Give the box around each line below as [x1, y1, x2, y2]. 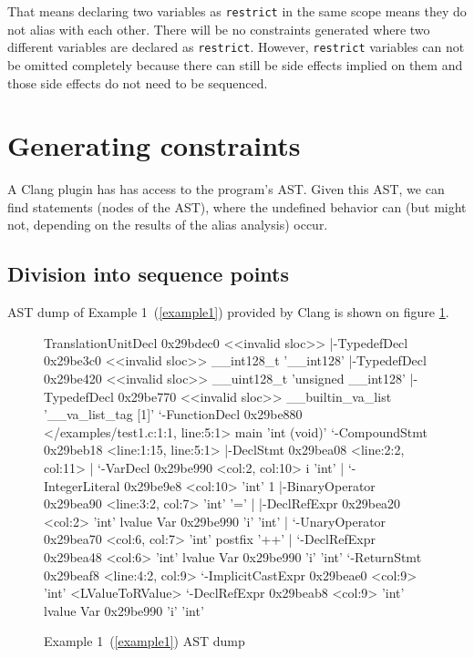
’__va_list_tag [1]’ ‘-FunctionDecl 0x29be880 [44, 405, 303, 424]
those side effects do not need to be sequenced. [7, 73, 268, 92]
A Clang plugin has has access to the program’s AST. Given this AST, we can [7, 180, 445, 199]
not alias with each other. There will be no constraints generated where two [7, 19, 430, 38]
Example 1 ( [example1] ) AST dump [44, 631, 245, 651]
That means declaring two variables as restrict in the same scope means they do [7, 2, 467, 20]
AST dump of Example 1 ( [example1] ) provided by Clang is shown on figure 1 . [7, 303, 449, 322]
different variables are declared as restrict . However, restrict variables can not [7, 37, 465, 56]
